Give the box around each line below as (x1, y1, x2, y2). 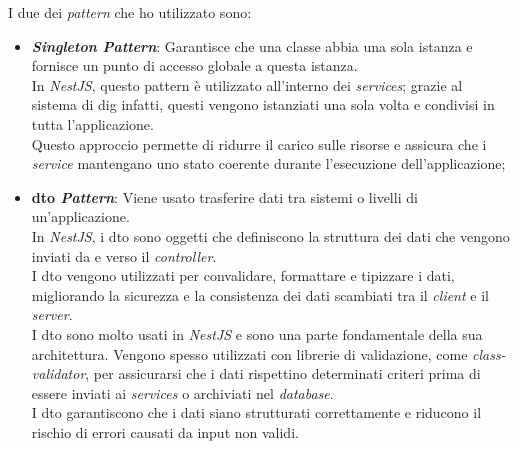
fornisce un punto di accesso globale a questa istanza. (31, 55, 358, 76)
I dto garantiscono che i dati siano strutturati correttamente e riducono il (31, 402, 482, 423)
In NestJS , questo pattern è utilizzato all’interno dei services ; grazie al (31, 74, 463, 95)
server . (31, 304, 73, 325)
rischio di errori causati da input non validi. (31, 421, 299, 442)
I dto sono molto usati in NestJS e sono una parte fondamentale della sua (31, 323, 483, 344)
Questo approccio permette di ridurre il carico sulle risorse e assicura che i (31, 133, 487, 154)
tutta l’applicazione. (31, 113, 154, 134)
